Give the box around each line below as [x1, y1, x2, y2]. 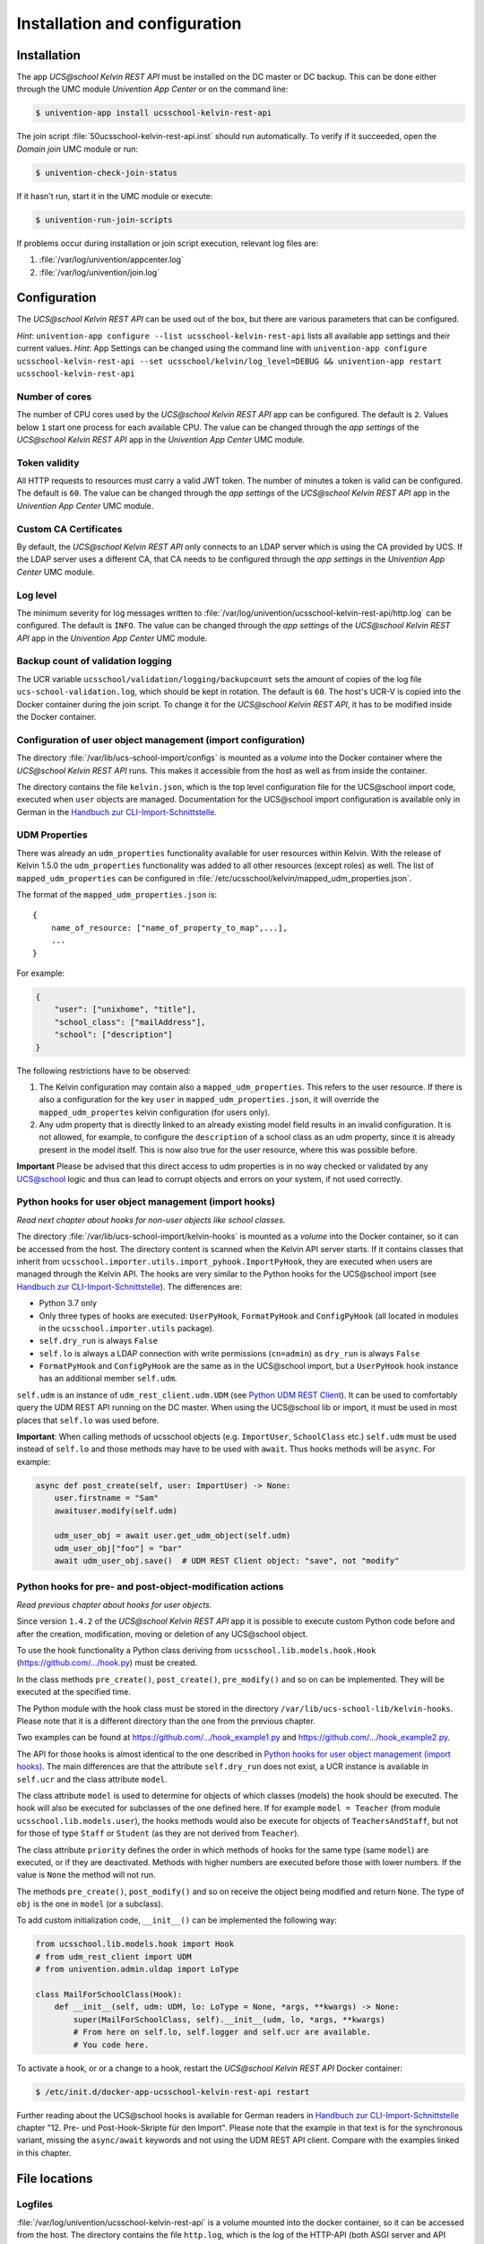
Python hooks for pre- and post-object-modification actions [16, 1581, 284, 1593]
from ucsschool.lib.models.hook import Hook [35, 1939, 235, 1950]
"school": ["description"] [54, 1030, 174, 1040]
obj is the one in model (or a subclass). [16, 1898, 164, 1909]
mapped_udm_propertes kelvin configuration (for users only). [39, 1107, 271, 1118]
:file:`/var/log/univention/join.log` [39, 267, 160, 277]
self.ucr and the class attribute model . [16, 1774, 168, 1784]
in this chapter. [16, 2147, 72, 2158]
